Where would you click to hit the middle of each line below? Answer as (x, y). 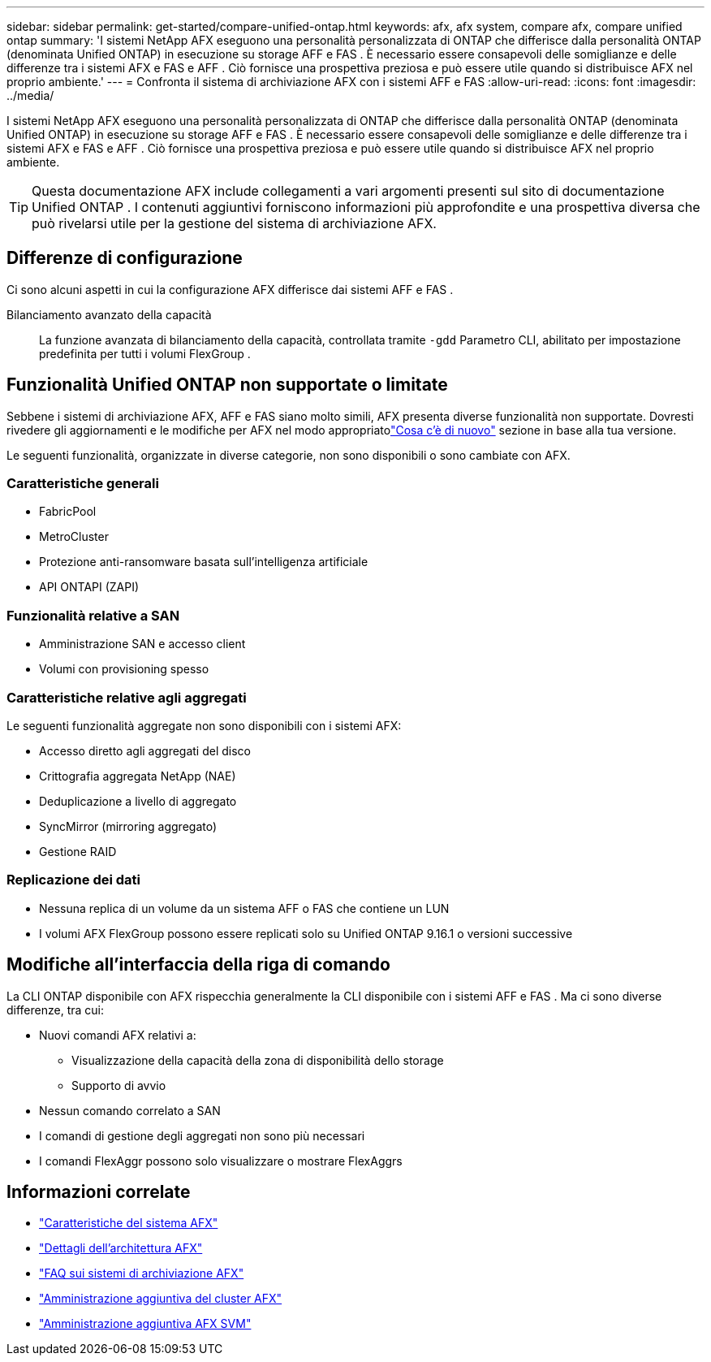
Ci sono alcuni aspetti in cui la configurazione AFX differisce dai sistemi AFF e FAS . (230, 289)
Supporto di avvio (119, 1085)
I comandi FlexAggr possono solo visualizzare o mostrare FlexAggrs (221, 1161)
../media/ (30, 95)
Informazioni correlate (99, 1191)
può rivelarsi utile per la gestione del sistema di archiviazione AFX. (234, 223)
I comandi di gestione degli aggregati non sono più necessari (202, 1135)
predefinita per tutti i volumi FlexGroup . (145, 353)
